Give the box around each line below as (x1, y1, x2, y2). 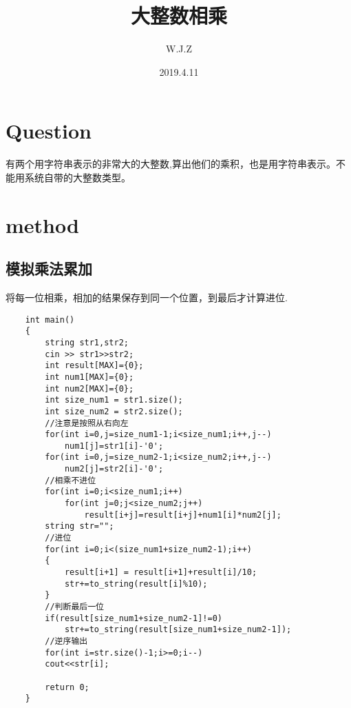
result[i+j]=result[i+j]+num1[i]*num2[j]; (84, 509, 281, 520)
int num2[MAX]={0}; (45, 383, 134, 394)
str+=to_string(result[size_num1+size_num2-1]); (64, 625, 292, 635)
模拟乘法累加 (6, 258, 92, 279)
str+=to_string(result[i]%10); (64, 578, 208, 589)
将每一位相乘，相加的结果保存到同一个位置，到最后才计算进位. (6, 290, 288, 305)
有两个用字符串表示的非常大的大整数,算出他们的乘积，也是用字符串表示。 (6, 156, 336, 171)
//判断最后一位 (45, 602, 104, 612)
